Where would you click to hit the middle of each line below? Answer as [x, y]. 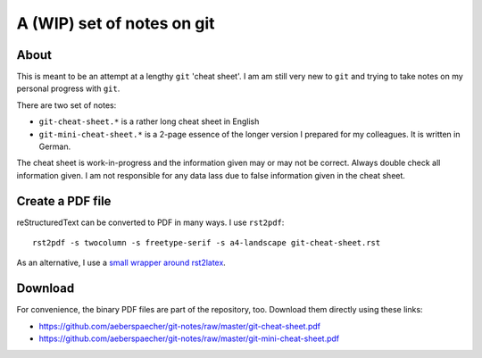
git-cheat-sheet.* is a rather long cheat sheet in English [149, 121]
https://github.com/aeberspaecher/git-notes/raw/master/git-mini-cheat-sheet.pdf [189, 338]
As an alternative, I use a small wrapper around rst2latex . [121, 262]
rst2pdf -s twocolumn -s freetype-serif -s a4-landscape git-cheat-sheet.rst [207, 243]
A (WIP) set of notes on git [116, 23]
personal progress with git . [68, 88]
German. [55, 146]
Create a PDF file [64, 201]
